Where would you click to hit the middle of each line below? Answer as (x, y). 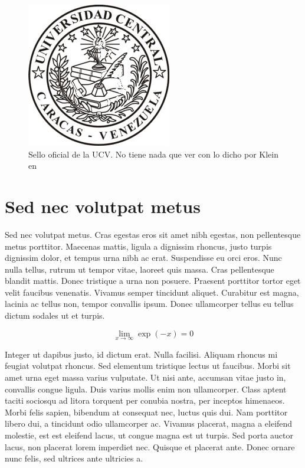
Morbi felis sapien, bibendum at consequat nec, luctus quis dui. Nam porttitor (146, 412)
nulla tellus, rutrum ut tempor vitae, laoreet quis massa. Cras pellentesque (140, 269)
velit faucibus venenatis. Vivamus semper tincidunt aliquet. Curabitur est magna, (152, 292)
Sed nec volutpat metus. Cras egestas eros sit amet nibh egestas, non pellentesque (153, 234)
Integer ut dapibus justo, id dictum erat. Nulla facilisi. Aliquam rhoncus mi (141, 354)
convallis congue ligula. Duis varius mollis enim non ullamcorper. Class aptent (146, 389)
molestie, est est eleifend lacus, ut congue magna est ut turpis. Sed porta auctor (149, 435)
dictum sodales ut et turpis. (55, 315)
